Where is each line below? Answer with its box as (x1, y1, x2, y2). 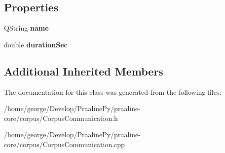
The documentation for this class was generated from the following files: (4, 86, 222, 97)
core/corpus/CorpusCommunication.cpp (4, 139, 125, 149)
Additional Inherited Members (4, 63, 163, 78)
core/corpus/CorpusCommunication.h (4, 113, 118, 123)
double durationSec (4, 39, 68, 49)
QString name (4, 23, 49, 33)
